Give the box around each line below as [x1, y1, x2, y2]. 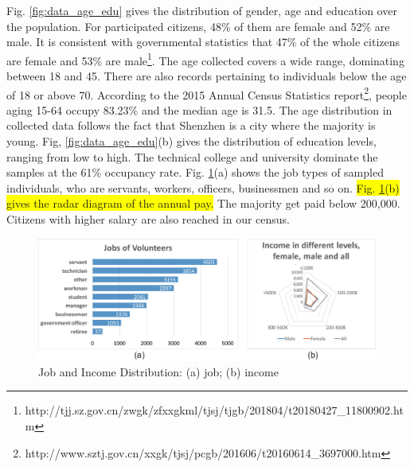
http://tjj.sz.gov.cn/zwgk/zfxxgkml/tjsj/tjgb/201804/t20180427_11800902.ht [25, 402, 404, 418]
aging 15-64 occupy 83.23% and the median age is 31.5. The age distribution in [6, 101, 393, 118]
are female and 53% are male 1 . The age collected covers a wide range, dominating [6, 49, 404, 68]
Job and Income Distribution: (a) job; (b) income [38, 363, 279, 379]
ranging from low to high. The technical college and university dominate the [6, 148, 378, 165]
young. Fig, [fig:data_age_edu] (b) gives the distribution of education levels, [6, 133, 377, 150]
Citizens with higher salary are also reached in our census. [6, 211, 291, 228]
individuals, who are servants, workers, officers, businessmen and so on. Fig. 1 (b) [6, 179, 400, 196]
